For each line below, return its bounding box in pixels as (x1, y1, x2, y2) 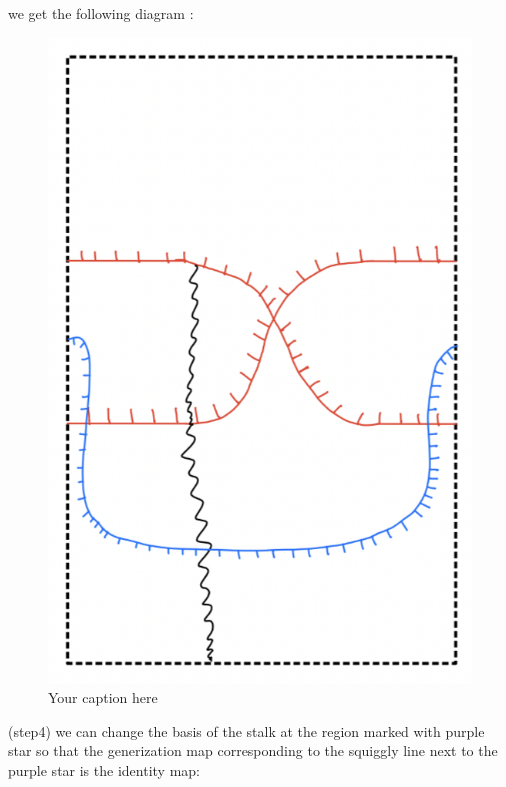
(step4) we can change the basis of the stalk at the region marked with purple (8, 720, 485, 741)
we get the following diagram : (8, 3, 194, 23)
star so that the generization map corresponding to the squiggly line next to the (8, 740, 498, 761)
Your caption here (48, 687, 158, 708)
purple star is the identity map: (8, 759, 200, 780)
